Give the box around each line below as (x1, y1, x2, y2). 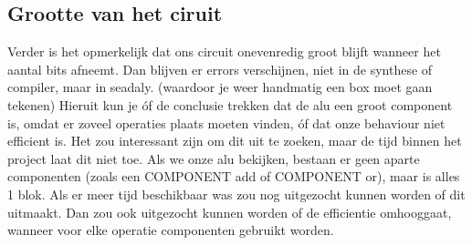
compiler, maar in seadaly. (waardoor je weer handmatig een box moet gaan (7, 77, 433, 97)
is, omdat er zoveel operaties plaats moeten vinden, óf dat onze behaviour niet (7, 113, 446, 132)
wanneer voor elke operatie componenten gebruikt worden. (7, 220, 334, 240)
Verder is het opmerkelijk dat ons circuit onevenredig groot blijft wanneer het (7, 42, 441, 61)
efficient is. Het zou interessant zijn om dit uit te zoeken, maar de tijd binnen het (7, 131, 462, 150)
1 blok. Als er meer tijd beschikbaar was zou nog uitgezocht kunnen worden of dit (7, 184, 466, 203)
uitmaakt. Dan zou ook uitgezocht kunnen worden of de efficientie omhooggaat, (7, 202, 452, 221)
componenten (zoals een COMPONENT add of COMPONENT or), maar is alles (7, 167, 460, 186)
